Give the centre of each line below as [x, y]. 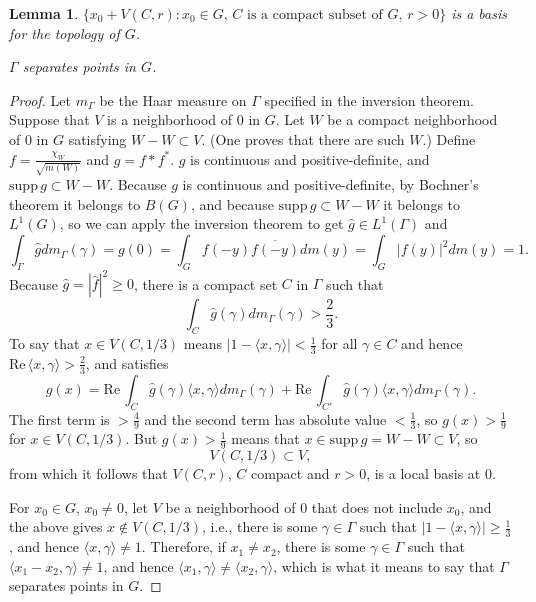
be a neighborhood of [230, 506]
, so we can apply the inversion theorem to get [201, 223]
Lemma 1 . [44, 13]
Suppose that [49, 119]
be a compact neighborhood [412, 119]
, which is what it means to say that [384, 565]
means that [265, 438]
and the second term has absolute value [265, 418]
